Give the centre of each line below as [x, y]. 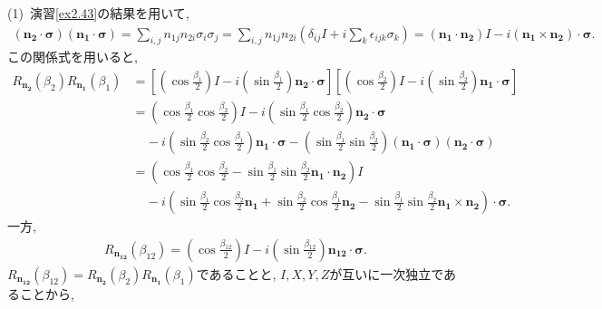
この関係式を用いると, [73, 57]
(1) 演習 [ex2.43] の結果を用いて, [98, 13]
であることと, [236, 273]
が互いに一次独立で [387, 273]
